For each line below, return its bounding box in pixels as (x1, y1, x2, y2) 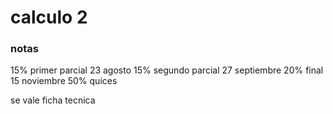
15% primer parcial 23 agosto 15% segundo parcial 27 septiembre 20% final (10, 64, 324, 76)
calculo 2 (10, 6, 88, 29)
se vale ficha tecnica (10, 94, 96, 106)
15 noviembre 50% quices (10, 75, 118, 87)
